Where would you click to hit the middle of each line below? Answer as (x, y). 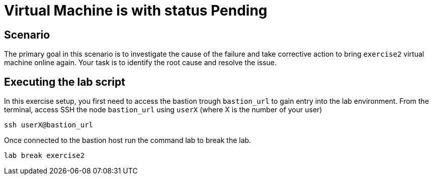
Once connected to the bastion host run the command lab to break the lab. (128, 140)
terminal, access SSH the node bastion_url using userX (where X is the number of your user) (163, 110)
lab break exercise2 (45, 156)
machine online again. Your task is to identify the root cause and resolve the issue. (141, 63)
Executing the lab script (65, 82)
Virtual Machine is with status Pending (136, 11)
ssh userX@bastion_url (49, 125)
